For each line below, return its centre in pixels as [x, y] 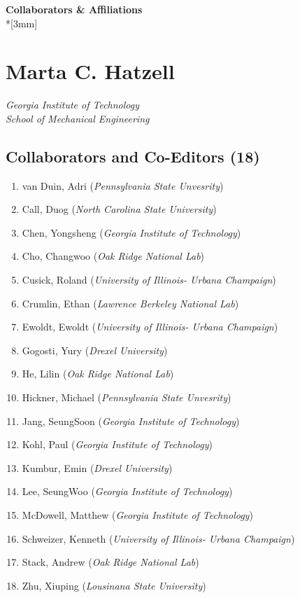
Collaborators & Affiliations [74, 9]
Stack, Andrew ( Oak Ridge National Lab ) [110, 562]
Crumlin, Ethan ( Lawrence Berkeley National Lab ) [130, 303]
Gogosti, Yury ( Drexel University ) [95, 350]
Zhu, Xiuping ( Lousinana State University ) [114, 585]
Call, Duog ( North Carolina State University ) [119, 209]
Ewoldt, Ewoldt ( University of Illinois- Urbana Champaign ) [150, 327]
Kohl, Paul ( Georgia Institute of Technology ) [117, 444]
